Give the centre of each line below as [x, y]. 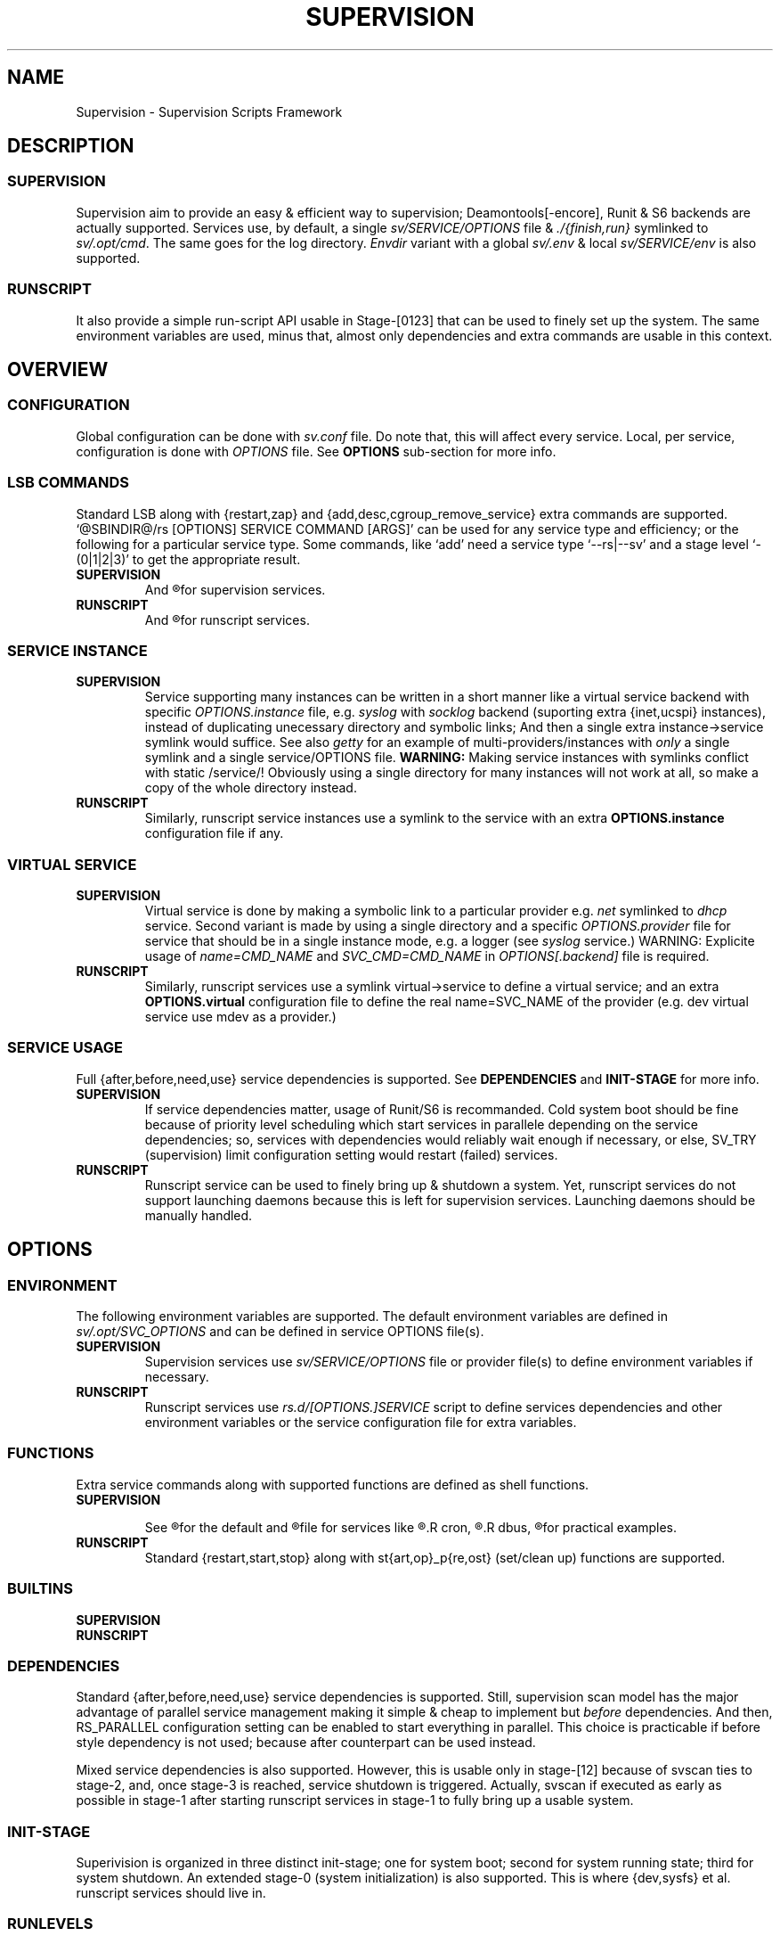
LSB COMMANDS [69, 483]
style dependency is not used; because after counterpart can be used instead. [306, 1743]
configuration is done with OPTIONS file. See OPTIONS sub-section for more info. [316, 451]
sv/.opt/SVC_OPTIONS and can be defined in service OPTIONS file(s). [280, 1331]
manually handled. [199, 1215]
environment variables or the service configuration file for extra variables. [361, 1422]
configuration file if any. [214, 833]
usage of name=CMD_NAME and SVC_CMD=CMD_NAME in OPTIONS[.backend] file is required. [427, 956]
